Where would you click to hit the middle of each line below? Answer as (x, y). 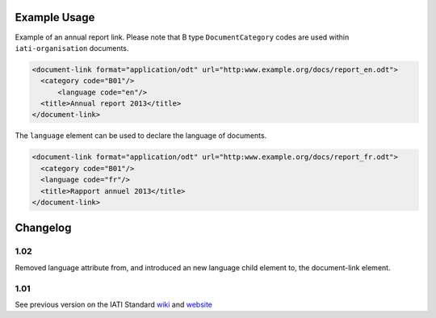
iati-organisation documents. (72, 48)
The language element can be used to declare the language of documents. (141, 136)
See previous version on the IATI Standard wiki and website (114, 304)
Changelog (43, 228)
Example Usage (55, 17)
